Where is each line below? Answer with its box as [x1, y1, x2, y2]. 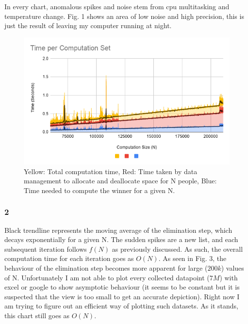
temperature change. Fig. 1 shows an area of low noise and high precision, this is [4, 11, 244, 21]
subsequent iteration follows [4, 243, 87, 254]
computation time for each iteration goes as [4, 253, 134, 263]
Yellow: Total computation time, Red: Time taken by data [24, 166, 198, 176]
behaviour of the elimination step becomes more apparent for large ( [4, 262, 208, 273]
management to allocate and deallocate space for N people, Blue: [24, 176, 217, 186]
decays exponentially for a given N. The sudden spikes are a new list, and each [4, 234, 238, 244]
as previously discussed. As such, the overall [112, 243, 243, 254]
